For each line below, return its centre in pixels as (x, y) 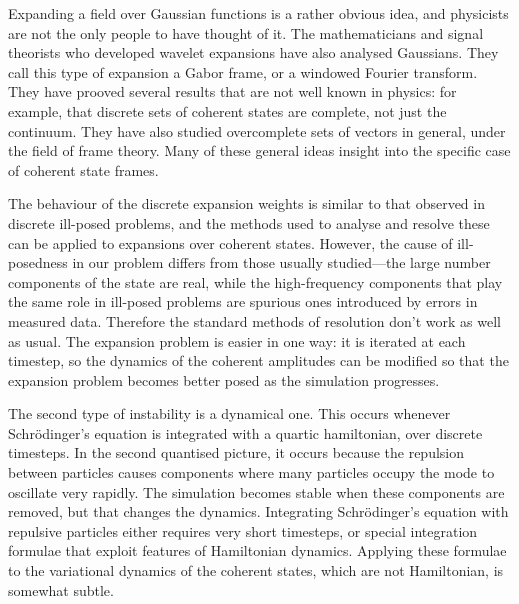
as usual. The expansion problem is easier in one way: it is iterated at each (237, 340)
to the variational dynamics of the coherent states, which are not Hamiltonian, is (256, 570)
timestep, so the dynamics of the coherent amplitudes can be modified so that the (258, 360)
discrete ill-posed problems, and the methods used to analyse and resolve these (249, 222)
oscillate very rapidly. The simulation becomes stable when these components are (256, 491)
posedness (38, 262)
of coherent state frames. (83, 169)
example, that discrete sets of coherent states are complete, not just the (227, 110)
